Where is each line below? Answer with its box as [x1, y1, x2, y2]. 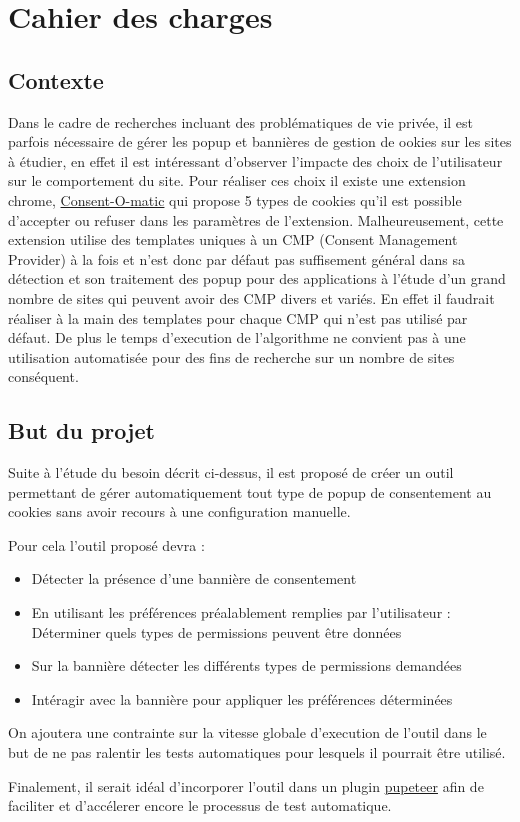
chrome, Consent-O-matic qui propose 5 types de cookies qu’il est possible [8, 189, 462, 210]
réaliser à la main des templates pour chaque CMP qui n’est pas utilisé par [8, 307, 468, 328]
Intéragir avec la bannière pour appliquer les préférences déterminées [31, 688, 453, 709]
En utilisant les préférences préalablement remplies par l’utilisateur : [31, 602, 451, 623]
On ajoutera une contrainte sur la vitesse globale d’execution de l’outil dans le [8, 722, 487, 743]
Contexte [8, 64, 104, 95]
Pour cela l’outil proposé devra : [8, 534, 205, 555]
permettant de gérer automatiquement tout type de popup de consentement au [8, 481, 492, 502]
